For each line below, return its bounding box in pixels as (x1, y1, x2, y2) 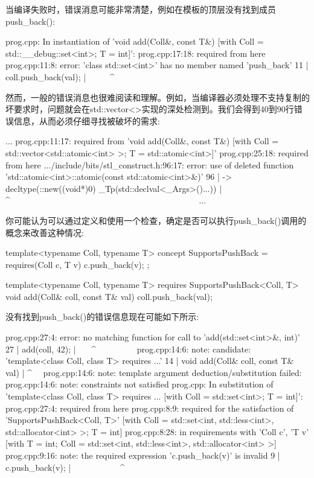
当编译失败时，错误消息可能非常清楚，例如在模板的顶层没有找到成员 (5, 3, 276, 15)
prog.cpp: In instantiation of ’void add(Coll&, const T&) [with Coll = (5, 35, 264, 48)
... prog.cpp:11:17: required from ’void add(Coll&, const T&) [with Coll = (5, 135, 279, 147)
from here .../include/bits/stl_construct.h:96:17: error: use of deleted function (5, 158, 294, 171)
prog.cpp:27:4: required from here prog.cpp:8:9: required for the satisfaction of (5, 401, 294, 414)
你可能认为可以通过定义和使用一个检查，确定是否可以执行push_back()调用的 (5, 214, 307, 226)
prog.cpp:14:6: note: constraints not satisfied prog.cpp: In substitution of (5, 378, 274, 390)
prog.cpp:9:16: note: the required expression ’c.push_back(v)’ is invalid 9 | (5, 449, 280, 461)
